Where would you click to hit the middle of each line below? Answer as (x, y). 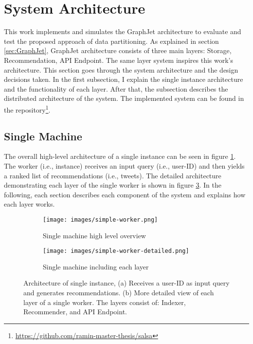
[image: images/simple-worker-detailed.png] (116, 251)
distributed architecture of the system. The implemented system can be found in (124, 98)
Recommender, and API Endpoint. (75, 312)
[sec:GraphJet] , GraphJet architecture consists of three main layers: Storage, (118, 50)
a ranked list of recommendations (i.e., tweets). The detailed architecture (113, 175)
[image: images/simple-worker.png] (100, 220)
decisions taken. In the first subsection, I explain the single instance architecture (124, 79)
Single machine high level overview (94, 235)
